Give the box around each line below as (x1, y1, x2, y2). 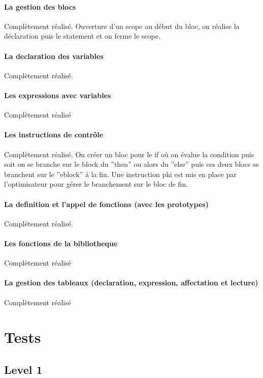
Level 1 (4, 361, 43, 377)
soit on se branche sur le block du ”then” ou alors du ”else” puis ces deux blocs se (4, 159, 259, 169)
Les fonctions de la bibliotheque (4, 238, 118, 248)
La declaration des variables (4, 50, 104, 61)
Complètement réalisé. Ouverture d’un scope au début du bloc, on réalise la (4, 20, 240, 31)
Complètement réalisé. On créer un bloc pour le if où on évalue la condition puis (4, 149, 254, 159)
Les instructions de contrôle (4, 129, 104, 140)
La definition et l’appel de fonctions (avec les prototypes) (4, 198, 209, 209)
